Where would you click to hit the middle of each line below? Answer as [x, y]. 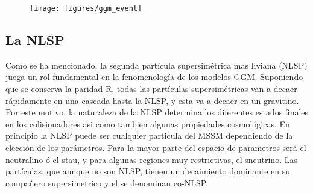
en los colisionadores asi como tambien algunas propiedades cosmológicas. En [148, 124]
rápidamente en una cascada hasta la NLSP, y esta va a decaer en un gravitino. [152, 100]
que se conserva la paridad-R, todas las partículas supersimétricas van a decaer [151, 89]
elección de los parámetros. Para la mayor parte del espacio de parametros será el [156, 148]
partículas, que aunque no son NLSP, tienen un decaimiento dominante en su [148, 171]
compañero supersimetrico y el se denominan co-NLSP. [107, 182]
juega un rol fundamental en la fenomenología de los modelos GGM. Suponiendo [154, 77]
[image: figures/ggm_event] [86, 8]
